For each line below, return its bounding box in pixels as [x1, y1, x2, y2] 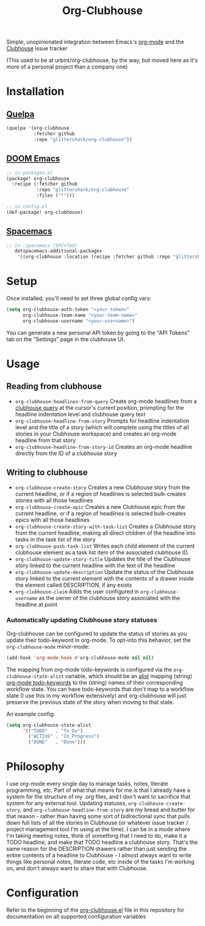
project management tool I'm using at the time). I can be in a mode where [6, 826, 190, 833]
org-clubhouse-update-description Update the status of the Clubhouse [15, 568, 194, 576]
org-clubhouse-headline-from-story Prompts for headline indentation [15, 417, 190, 424]
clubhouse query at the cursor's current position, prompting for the [15, 404, 184, 411]
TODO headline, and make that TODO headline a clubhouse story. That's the [6, 838, 198, 846]
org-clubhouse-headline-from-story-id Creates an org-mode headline [15, 443, 192, 450]
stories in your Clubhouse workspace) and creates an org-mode [15, 430, 177, 437]
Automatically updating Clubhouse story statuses [6, 616, 157, 625]
